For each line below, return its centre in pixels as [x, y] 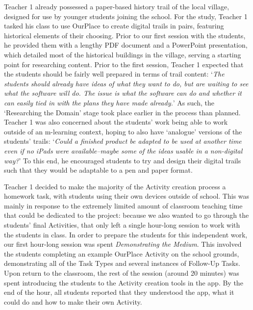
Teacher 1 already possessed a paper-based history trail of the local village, [117, 6]
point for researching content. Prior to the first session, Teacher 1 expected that [124, 64]
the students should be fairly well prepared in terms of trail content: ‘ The [114, 74]
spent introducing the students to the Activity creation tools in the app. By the [124, 282]
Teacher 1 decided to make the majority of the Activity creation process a [115, 186]
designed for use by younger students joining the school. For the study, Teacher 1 [126, 16]
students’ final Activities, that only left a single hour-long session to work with [122, 225]
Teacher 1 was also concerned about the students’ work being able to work [116, 122]
